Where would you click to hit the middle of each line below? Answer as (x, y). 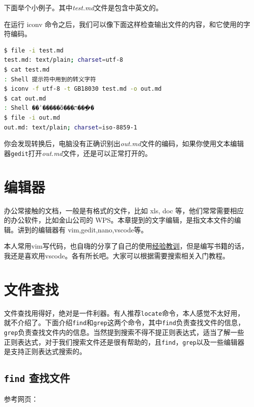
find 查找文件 (37, 378)
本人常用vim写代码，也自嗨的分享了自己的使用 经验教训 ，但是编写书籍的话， (126, 246)
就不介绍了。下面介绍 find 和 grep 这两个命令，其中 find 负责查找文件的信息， (124, 322)
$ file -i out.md (32, 117)
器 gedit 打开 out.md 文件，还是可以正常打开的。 (78, 153)
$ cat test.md (27, 69)
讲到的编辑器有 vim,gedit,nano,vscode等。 (82, 229)
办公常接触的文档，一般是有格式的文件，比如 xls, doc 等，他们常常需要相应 (124, 210)
